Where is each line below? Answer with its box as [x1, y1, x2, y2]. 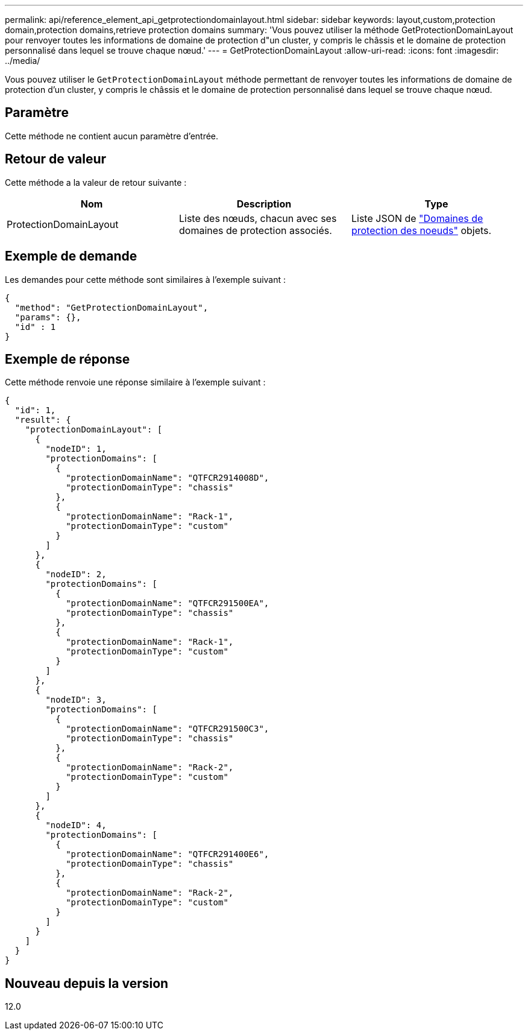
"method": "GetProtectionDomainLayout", [14, 302, 209, 312]
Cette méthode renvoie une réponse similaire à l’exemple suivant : [5, 377, 266, 388]
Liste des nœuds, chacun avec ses [178, 212, 337, 224]
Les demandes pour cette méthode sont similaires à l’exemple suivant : [5, 274, 286, 285]
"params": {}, [14, 312, 81, 322]
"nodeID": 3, [45, 695, 107, 705]
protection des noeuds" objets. [351, 224, 492, 236]
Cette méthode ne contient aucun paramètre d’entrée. [5, 130, 219, 141]
